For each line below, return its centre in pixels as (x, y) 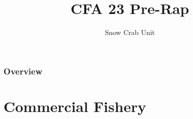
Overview (23, 71)
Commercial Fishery (75, 106)
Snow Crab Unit (130, 32)
